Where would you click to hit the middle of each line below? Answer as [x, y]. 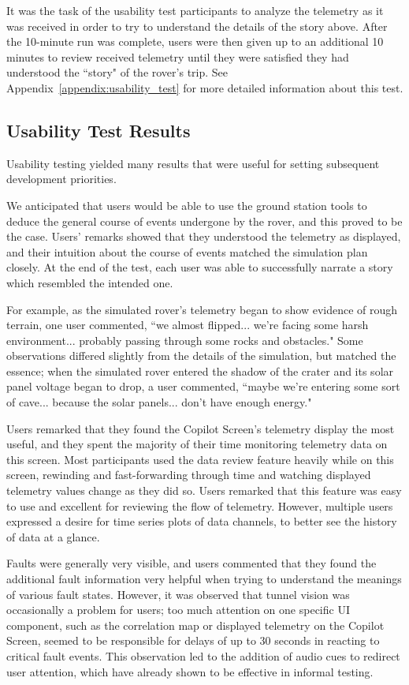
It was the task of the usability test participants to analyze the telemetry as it [195, 10]
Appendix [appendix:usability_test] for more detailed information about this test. [205, 87]
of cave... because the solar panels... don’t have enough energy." [159, 402]
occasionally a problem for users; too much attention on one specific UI [178, 610]
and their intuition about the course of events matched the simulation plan [187, 251]
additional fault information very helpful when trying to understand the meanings [204, 579]
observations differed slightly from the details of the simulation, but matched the [201, 356]
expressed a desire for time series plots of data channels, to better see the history [202, 521]
